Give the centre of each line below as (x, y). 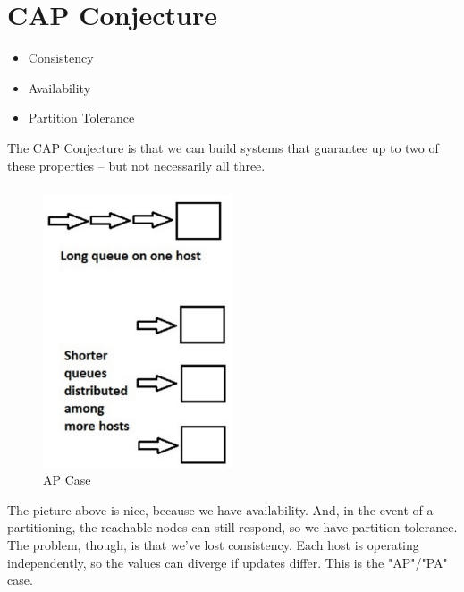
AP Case (67, 480)
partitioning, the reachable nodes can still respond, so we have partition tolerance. (232, 527)
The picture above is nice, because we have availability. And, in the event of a (220, 509)
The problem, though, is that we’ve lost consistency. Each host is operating (213, 545)
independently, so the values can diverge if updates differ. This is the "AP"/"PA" (228, 562)
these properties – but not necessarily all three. (136, 165)
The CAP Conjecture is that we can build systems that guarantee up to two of (223, 147)
